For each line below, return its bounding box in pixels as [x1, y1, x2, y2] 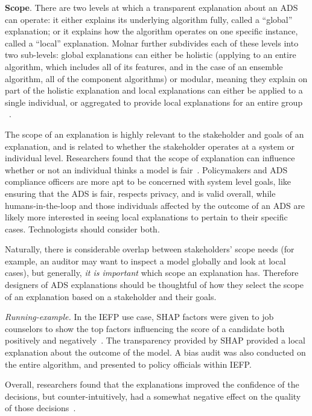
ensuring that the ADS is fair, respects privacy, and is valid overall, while [5, 187, 276, 199]
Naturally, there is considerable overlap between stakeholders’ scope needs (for [5, 243, 294, 255]
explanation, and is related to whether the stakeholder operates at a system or [5, 139, 295, 152]
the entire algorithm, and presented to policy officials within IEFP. [5, 357, 252, 370]
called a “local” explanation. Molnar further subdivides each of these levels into [5, 36, 299, 49]
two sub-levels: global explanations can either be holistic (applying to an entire [5, 48, 296, 61]
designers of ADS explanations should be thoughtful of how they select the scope [5, 278, 304, 291]
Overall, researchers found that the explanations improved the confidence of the [5, 378, 299, 391]
